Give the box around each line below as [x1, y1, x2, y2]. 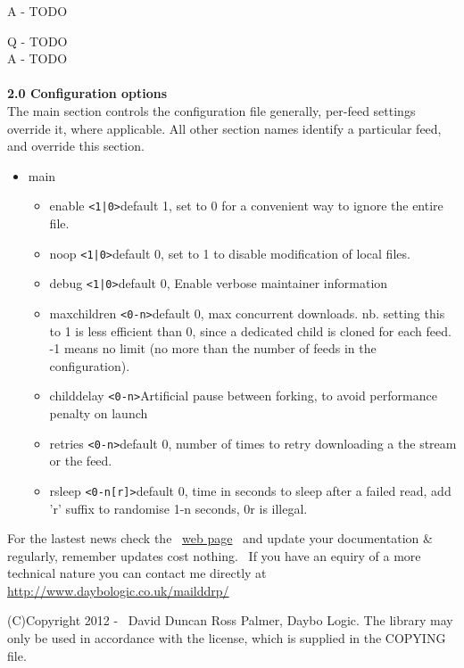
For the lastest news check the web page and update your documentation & [7, 529, 433, 548]
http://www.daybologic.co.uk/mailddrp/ [7, 581, 229, 599]
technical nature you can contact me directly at [7, 564, 267, 582]
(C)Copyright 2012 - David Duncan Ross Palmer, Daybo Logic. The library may [7, 611, 453, 630]
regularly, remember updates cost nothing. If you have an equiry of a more [7, 546, 421, 565]
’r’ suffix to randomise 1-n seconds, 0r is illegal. [49, 499, 308, 517]
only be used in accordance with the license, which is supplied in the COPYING [7, 629, 446, 647]
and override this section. [7, 136, 145, 155]
